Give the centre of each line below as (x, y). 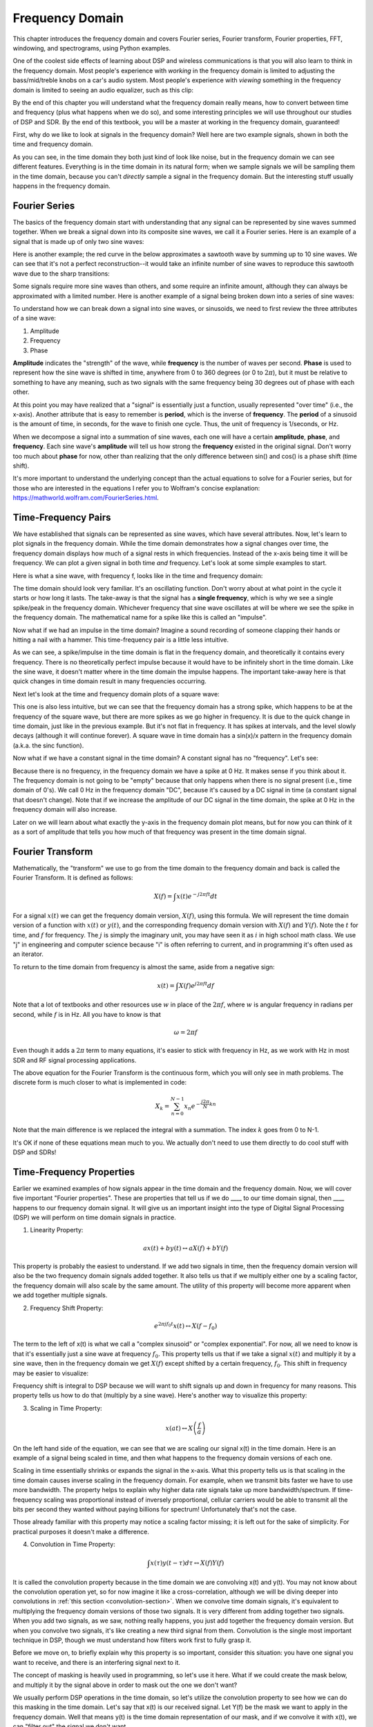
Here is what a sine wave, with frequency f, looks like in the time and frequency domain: (138, 575)
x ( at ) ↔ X (179, 1428)
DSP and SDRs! (35, 1152)
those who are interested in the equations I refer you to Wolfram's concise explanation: (136, 488)
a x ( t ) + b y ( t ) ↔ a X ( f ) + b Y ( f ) (185, 1248)
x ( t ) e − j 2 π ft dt (197, 896)
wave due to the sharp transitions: (61, 274)
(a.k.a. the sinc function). (48, 745)
